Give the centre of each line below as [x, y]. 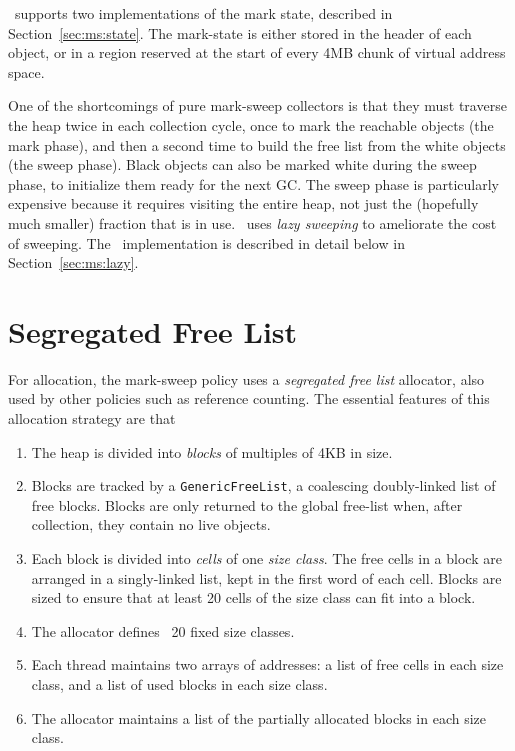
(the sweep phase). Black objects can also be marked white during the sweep [242, 164]
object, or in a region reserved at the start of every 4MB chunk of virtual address [257, 52]
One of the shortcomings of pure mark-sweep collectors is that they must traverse [257, 105]
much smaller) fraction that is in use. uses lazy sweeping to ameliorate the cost [252, 222]
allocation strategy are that [92, 418]
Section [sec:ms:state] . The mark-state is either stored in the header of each [240, 32]
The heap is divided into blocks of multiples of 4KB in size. [212, 451]
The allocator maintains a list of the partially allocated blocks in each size [258, 717]
